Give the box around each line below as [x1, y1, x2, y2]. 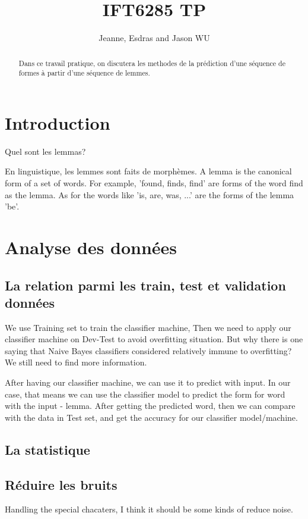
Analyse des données [5, 235, 177, 259]
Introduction [5, 110, 110, 135]
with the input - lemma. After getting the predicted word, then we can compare [5, 399, 296, 412]
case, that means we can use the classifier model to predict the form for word [5, 387, 285, 400]
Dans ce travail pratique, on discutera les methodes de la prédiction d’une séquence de [18, 58, 285, 68]
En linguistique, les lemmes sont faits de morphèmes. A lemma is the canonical [5, 165, 292, 177]
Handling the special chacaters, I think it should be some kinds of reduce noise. [5, 503, 293, 515]
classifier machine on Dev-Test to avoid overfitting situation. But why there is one [5, 333, 303, 345]
